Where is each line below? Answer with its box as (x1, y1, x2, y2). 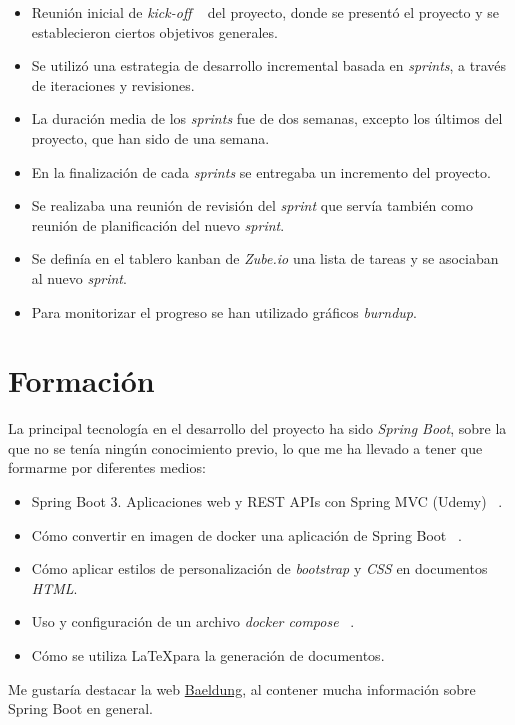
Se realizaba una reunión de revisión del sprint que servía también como (31, 195, 473, 216)
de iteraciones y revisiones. (31, 74, 195, 95)
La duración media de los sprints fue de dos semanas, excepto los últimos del (31, 108, 503, 129)
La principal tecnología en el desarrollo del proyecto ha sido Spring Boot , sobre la (8, 418, 507, 439)
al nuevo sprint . (31, 267, 127, 288)
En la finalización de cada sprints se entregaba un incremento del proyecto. (31, 161, 491, 182)
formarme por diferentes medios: (8, 457, 206, 478)
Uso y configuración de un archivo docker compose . (31, 611, 355, 632)
